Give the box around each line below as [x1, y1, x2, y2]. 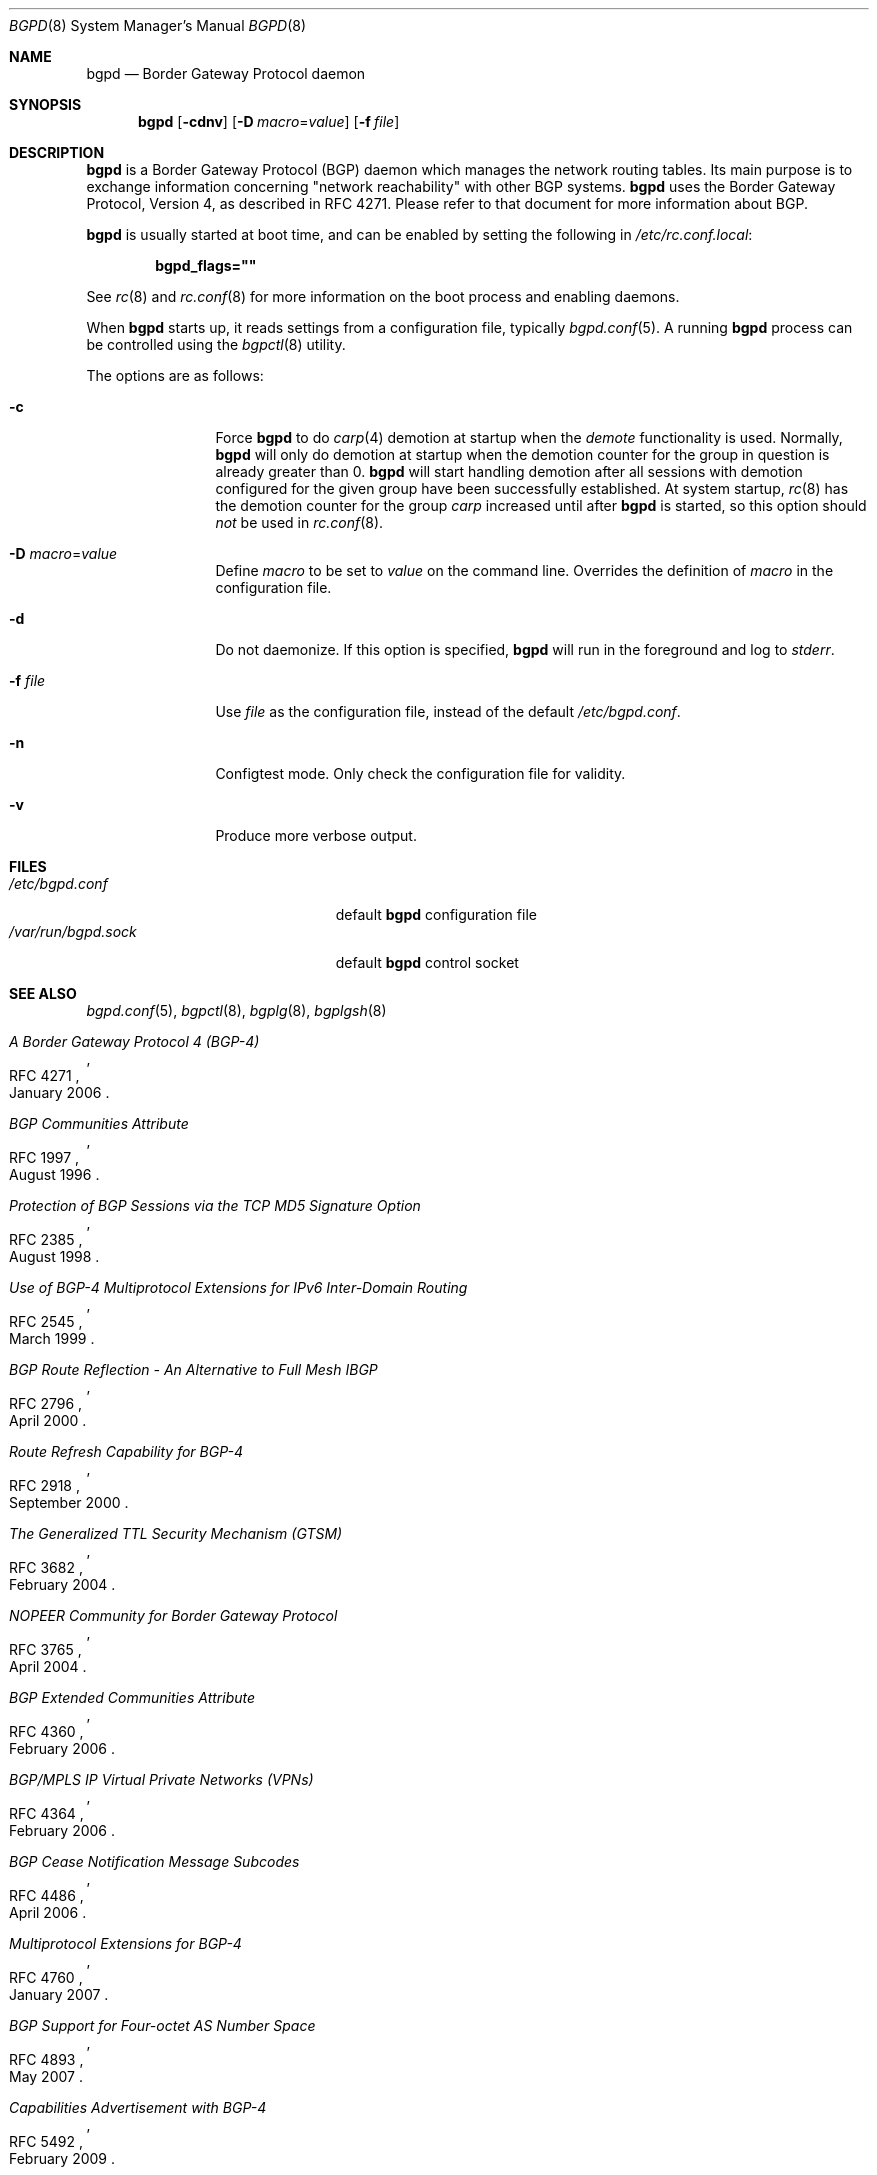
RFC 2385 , [9, 1231, 83, 1248]
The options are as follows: [86, 367, 264, 384]
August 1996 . [9, 1166, 100, 1183]
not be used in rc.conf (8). [215, 514, 384, 531]
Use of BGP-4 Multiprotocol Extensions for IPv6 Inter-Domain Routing [9, 1279, 468, 1296]
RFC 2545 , [9, 1313, 83, 1330]
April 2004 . [9, 1658, 87, 1675]
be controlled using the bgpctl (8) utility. [86, 336, 346, 353]
